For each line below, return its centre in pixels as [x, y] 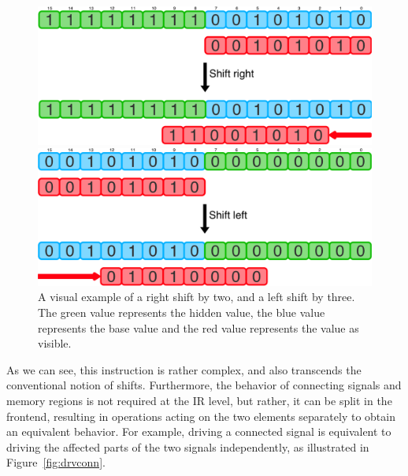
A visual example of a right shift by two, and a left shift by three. [197, 297]
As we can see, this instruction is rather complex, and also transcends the [184, 369]
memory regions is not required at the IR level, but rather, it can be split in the [199, 401]
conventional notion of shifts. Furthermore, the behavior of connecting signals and [204, 385]
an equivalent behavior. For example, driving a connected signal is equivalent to [199, 431]
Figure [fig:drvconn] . [56, 462]
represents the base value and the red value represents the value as [198, 327]
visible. [55, 343]
